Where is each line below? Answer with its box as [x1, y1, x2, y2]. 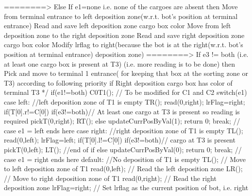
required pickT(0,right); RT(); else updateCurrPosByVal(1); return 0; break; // [4, 116, 240, 126]
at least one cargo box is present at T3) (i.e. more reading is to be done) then [4, 58, 235, 69]
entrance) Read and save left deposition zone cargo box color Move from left [4, 20, 231, 31]
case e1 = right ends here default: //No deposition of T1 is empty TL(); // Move [4, 154, 246, 164]
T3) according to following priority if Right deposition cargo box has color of [4, 77, 233, 88]
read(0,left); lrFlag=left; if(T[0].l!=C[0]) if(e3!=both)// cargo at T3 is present [4, 135, 235, 145]
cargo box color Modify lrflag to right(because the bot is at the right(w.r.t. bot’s [4, 39, 243, 50]
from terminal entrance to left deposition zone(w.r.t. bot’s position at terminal [4, 11, 238, 21]
